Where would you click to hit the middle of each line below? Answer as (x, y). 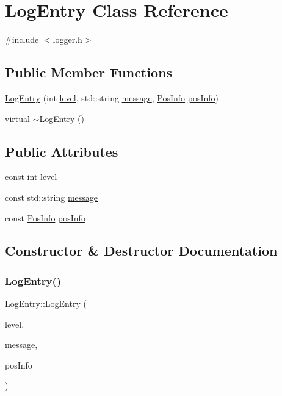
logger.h (67, 39)
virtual (17, 118)
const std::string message (52, 197)
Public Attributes (62, 151)
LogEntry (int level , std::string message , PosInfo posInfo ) (112, 97)
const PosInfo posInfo (45, 218)
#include (22, 39)
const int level (31, 177)
